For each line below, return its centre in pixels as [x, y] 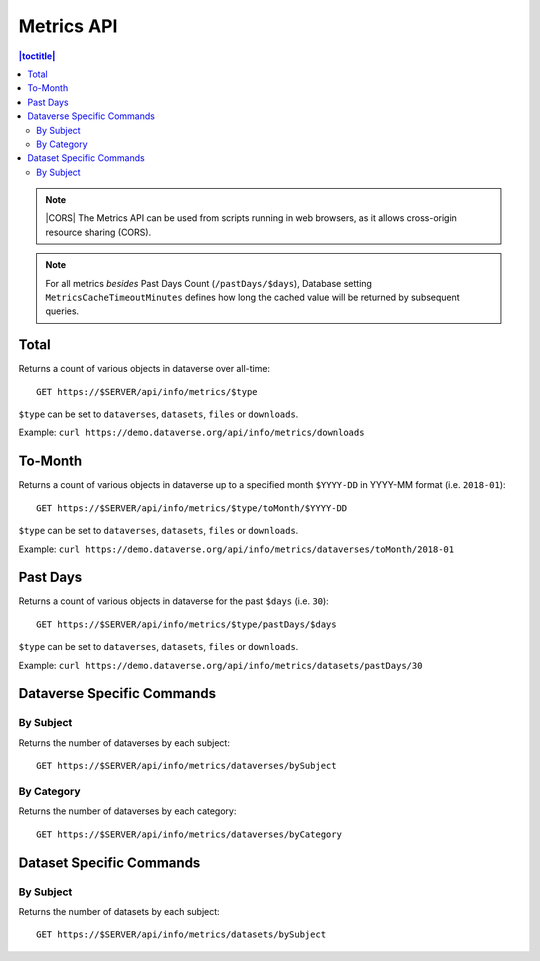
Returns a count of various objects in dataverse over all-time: [144, 369]
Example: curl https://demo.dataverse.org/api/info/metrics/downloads [191, 432]
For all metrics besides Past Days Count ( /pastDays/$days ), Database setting [208, 283]
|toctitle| [37, 56]
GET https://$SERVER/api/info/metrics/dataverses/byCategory [189, 834]
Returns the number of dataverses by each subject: [124, 742]
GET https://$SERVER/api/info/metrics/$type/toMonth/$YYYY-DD [192, 508]
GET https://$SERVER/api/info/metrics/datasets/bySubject [181, 934]
